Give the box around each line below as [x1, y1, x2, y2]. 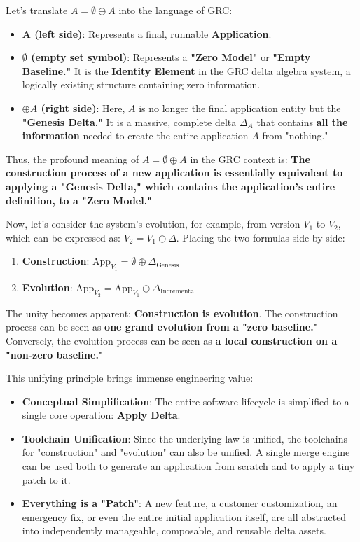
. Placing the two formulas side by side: [176, 230, 345, 244]
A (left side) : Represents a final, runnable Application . [22, 26, 272, 41]
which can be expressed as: [6, 230, 120, 244]
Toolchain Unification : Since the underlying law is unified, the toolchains [22, 431, 348, 445]
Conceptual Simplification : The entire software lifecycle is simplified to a [22, 394, 349, 408]
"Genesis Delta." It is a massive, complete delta [22, 114, 237, 129]
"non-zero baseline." [6, 347, 104, 361]
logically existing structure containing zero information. [22, 77, 261, 92]
